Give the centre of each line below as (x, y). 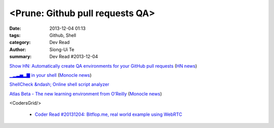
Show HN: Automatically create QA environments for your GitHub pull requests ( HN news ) (103, 66)
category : (20, 42)
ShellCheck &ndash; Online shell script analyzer (59, 84)
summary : (21, 57)
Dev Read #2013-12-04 (74, 57)
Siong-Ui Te (62, 49)
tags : (15, 35)
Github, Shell (63, 35)
